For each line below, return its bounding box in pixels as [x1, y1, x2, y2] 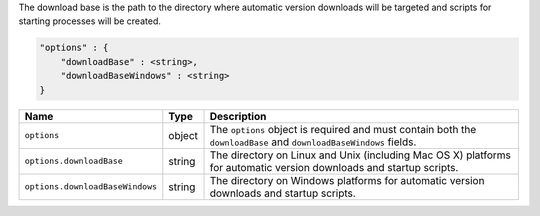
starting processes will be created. [18, 15, 162, 27]
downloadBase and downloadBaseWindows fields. [209, 135, 417, 149]
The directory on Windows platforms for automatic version [209, 173, 485, 187]
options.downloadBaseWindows [24, 181, 158, 192]
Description [209, 109, 267, 123]
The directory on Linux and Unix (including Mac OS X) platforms [209, 148, 512, 162]
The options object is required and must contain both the [209, 122, 477, 136]
